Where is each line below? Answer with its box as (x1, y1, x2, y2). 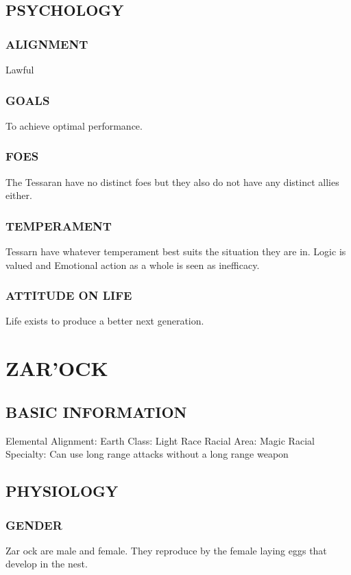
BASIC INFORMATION (5, 401, 187, 422)
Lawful (5, 62, 34, 76)
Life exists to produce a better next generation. (5, 314, 204, 328)
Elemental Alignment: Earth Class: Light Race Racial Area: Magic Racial (5, 433, 315, 447)
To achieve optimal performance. (5, 118, 143, 132)
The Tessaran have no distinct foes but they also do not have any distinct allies (5, 174, 339, 189)
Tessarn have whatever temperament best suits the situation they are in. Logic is (5, 244, 346, 259)
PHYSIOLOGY (5, 480, 119, 502)
